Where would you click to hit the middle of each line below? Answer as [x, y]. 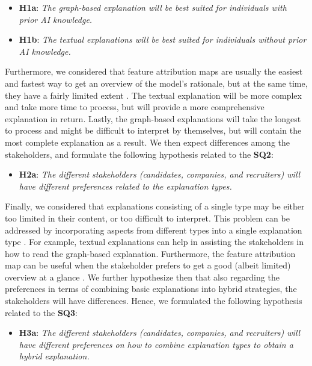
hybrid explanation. [54, 356]
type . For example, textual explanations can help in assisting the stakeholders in [154, 242]
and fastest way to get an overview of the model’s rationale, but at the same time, [156, 83]
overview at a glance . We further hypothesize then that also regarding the [142, 277]
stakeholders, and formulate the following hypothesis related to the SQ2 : [139, 154]
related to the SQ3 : [41, 312]
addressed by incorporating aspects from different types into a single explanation [154, 230]
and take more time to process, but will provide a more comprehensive [135, 107]
